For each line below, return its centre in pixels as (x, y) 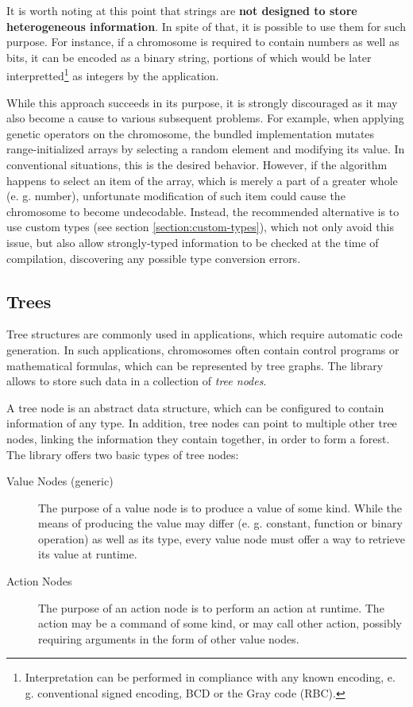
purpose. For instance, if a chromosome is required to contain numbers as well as (203, 42)
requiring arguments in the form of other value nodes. (169, 638)
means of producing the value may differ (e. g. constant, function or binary (220, 523)
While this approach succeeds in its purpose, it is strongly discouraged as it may (202, 102)
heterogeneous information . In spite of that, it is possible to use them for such (206, 26)
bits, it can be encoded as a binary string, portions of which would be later (189, 57)
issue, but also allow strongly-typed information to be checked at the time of (193, 242)
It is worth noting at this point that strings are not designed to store (182, 10)
